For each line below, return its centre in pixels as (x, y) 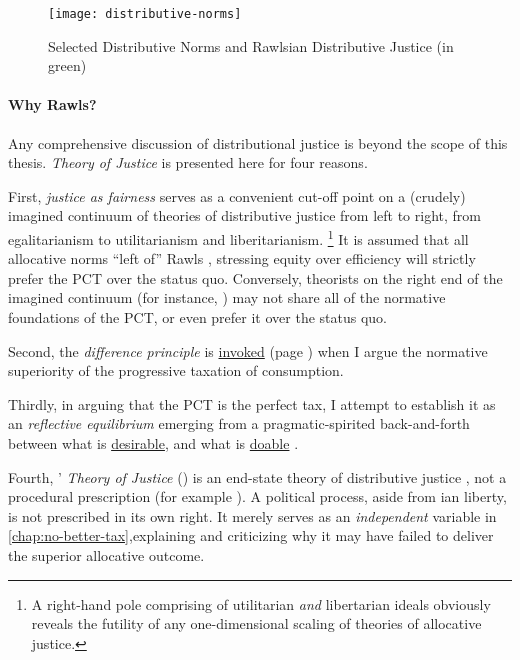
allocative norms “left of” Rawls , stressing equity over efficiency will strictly (242, 258)
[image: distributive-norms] (145, 14)
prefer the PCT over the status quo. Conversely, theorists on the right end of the (255, 277)
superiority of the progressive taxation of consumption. (176, 370)
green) (67, 65)
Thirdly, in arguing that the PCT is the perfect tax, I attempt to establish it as (252, 403)
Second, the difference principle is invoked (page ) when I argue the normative (248, 350)
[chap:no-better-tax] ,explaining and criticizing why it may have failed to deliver (251, 535)
